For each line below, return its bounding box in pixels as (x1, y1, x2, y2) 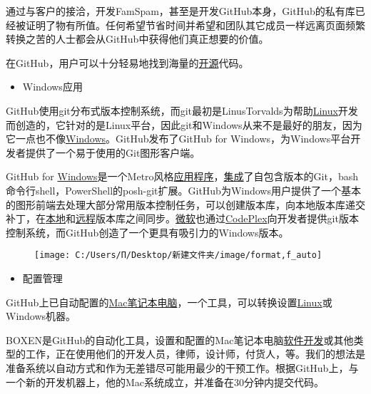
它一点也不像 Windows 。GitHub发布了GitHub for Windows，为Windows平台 (6, 131, 351, 146)
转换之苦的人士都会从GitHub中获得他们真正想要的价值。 (6, 31, 269, 46)
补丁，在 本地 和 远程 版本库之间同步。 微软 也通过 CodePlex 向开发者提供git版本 (6, 211, 359, 226)
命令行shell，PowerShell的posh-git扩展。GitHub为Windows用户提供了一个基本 (6, 182, 361, 197)
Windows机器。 (6, 309, 76, 323)
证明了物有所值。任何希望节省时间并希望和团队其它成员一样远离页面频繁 (25, 17, 365, 32)
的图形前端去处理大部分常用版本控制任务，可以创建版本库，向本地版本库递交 (6, 197, 365, 212)
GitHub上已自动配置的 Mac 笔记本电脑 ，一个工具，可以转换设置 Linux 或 (6, 294, 332, 309)
